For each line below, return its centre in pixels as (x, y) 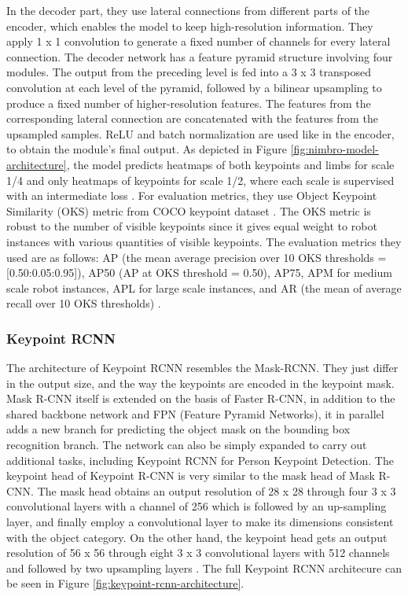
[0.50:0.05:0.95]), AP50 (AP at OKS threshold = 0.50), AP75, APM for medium (199, 273)
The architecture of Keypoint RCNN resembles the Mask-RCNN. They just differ (202, 368)
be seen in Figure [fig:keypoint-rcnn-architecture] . (125, 583)
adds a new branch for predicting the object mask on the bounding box (178, 429)
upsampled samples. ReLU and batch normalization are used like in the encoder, (200, 133)
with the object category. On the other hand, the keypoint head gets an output (197, 537)
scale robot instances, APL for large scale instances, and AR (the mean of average (204, 287)
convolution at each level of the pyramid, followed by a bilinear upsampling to (194, 87)
